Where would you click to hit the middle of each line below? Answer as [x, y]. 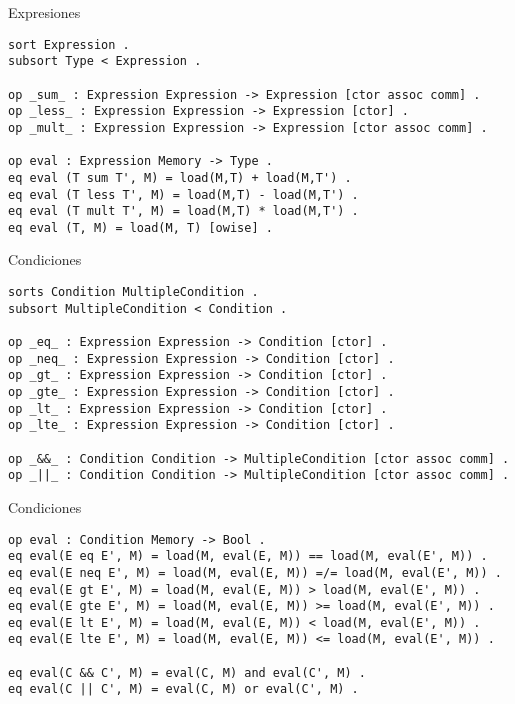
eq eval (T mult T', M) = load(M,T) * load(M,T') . [183, 211]
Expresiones [44, 12]
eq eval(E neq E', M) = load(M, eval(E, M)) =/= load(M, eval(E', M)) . [255, 572]
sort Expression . [69, 44]
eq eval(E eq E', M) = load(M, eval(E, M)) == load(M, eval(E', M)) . [248, 556]
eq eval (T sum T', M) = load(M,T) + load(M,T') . [180, 177]
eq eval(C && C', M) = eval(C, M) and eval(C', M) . [187, 672]
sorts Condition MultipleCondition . [133, 292]
